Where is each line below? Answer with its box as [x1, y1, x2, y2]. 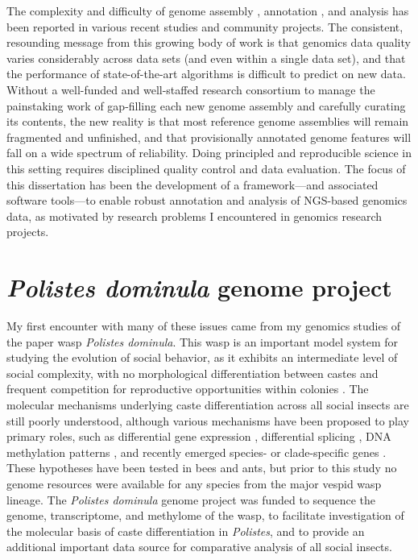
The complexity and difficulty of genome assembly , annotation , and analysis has [6, 2, 409, 19]
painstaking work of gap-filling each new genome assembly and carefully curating [6, 97, 406, 114]
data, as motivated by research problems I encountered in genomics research [6, 207, 383, 224]
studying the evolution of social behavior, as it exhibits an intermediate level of [6, 349, 398, 366]
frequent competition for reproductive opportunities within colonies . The [6, 380, 369, 397]
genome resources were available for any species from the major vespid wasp [6, 475, 382, 492]
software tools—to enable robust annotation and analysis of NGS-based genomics [6, 192, 408, 209]
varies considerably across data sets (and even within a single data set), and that [6, 49, 406, 66]
